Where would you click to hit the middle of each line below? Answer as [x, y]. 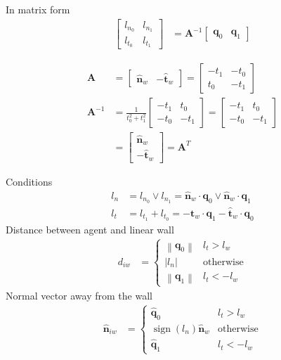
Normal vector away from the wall [79, 295]
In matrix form [38, 9]
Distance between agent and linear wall [90, 229]
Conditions [29, 181]
